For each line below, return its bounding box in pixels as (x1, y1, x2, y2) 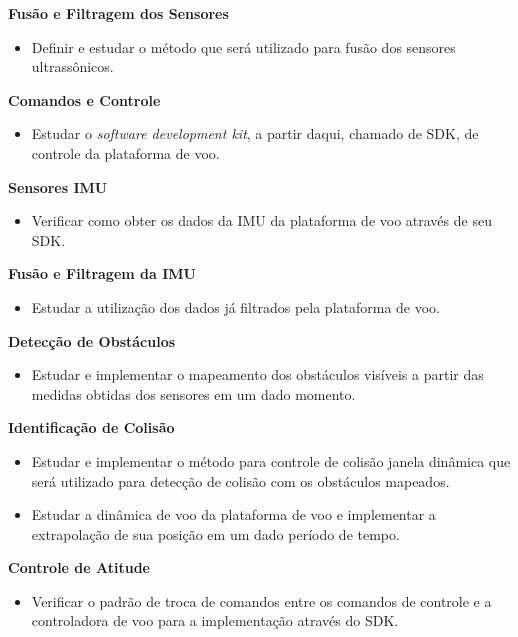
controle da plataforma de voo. (31, 142, 220, 163)
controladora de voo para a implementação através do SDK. (31, 610, 399, 631)
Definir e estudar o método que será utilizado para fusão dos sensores (31, 36, 456, 57)
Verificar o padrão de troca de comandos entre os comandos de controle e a (31, 590, 492, 611)
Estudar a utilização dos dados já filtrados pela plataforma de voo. (31, 296, 441, 317)
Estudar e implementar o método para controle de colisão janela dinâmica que (31, 450, 511, 471)
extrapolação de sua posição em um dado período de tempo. (31, 523, 400, 544)
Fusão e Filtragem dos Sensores (8, 3, 229, 23)
